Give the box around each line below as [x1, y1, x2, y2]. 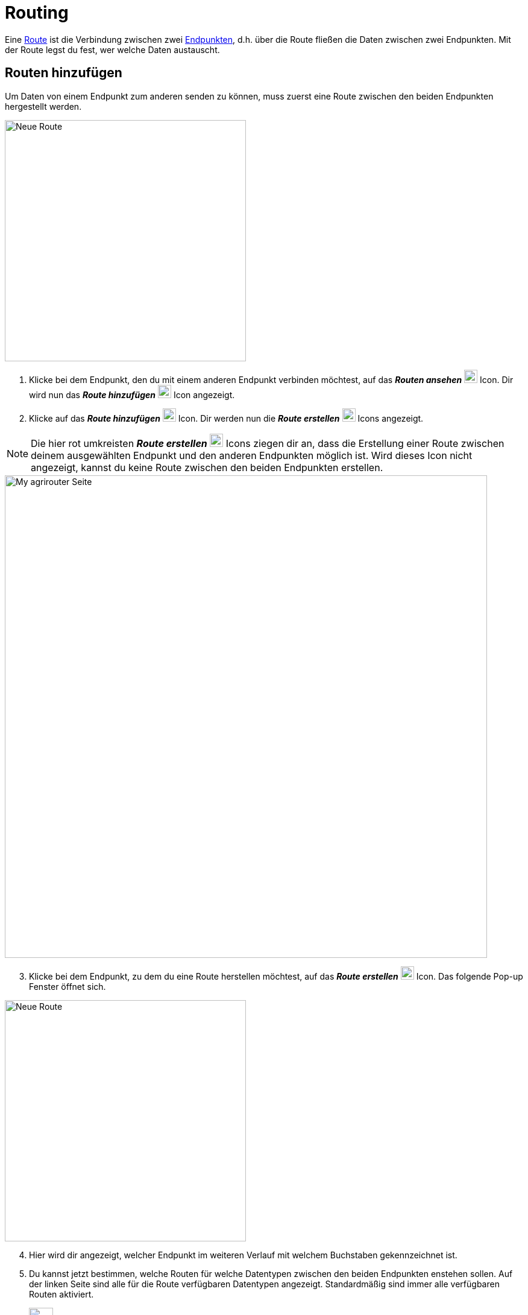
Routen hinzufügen [5, 65, 122, 81]
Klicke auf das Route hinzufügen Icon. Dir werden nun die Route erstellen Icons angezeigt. [29, 413, 424, 423]
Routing [5, 2, 69, 23]
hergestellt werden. [5, 101, 82, 112]
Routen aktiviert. [29, 1288, 94, 1299]
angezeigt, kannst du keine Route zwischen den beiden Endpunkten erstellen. [31, 461, 383, 474]
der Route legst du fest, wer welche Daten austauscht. [5, 44, 220, 55]
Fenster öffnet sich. [29, 981, 106, 992]
